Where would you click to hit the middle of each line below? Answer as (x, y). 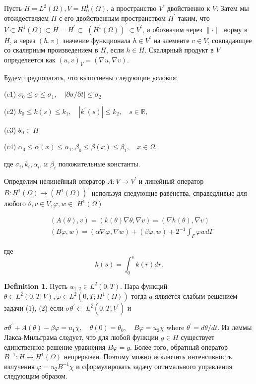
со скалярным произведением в (51, 50)
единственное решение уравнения (55, 347)
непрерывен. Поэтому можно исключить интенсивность (148, 357)
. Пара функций (144, 286)
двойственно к (189, 8)
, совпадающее (230, 40)
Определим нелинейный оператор (55, 181)
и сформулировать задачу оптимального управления (154, 366)
